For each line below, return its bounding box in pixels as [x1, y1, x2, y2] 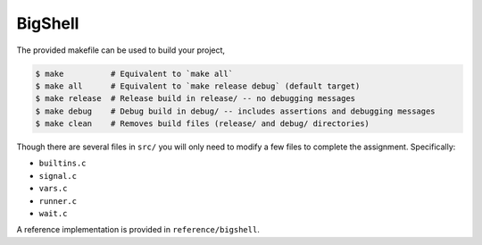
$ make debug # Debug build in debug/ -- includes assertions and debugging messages [35, 106, 436, 116]
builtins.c [38, 158, 87, 169]
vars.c [38, 183, 68, 194]
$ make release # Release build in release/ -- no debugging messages [35, 94, 356, 104]
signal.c [38, 171, 78, 181]
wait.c [38, 208, 68, 219]
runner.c [38, 196, 78, 206]
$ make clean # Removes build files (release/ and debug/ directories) [35, 119, 370, 129]
